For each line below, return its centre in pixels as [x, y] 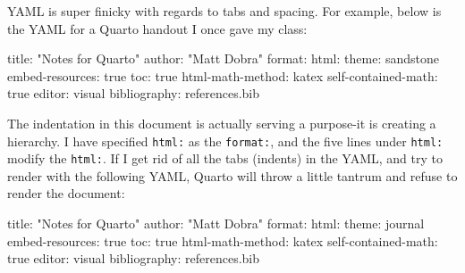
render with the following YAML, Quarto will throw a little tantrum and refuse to [232, 175]
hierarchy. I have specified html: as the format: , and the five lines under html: [225, 141]
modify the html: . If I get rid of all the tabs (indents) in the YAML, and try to [225, 158]
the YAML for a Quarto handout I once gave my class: [157, 28]
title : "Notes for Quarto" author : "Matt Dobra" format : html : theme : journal [216, 223]
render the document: [66, 193]
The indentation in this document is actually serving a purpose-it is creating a [222, 123]
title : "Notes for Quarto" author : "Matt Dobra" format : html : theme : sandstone [224, 58]
